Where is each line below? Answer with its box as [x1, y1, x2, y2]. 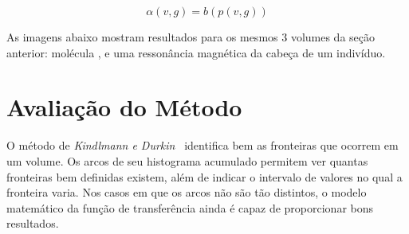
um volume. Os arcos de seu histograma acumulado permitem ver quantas [6, 152, 368, 169]
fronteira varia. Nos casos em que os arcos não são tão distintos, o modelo [6, 184, 367, 201]
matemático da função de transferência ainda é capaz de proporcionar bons [6, 199, 374, 216]
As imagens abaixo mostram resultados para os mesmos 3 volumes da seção [6, 29, 376, 45]
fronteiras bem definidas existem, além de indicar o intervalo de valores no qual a [6, 168, 403, 185]
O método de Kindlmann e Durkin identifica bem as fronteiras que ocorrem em [6, 137, 399, 154]
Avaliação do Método [6, 91, 242, 123]
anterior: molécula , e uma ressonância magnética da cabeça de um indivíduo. [6, 44, 386, 60]
